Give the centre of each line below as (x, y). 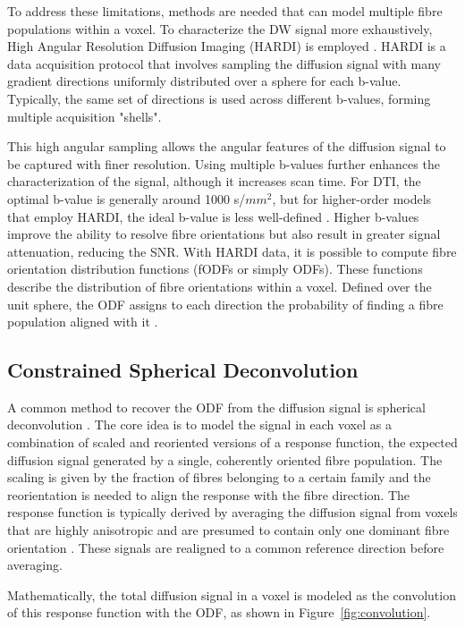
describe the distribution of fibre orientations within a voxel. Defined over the (220, 286)
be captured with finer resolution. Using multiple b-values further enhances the (224, 163)
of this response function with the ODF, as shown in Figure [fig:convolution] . (219, 612)
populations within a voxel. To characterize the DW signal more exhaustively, (220, 28)
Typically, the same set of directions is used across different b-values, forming (219, 98)
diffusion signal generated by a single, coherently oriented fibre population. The (225, 459)
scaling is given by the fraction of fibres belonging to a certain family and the (219, 477)
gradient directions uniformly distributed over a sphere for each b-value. (204, 81)
